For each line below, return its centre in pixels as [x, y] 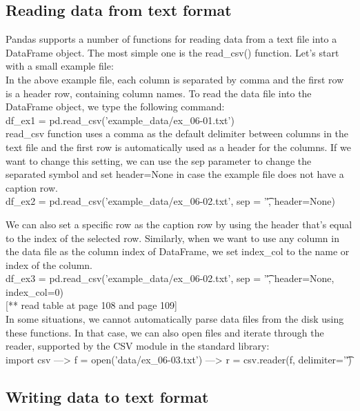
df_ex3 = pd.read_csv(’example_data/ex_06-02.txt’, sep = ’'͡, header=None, [170, 278]
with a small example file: [60, 66]
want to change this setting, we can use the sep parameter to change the [159, 160]
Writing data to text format [107, 396]
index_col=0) [35, 291]
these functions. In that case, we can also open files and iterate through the [165, 332]
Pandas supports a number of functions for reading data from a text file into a [171, 39]
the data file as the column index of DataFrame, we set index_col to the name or [178, 251]
